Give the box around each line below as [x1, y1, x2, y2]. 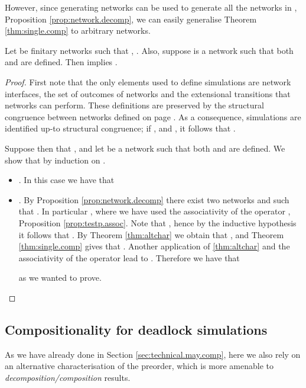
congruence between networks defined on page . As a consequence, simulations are [5, 110, 301, 123]
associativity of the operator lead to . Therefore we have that [18, 251, 240, 264]
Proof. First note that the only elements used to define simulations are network [5, 75, 291, 88]
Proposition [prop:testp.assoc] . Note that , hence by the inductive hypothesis [18, 216, 297, 229]
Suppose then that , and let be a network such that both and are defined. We [5, 142, 285, 154]
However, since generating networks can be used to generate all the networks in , [5, 1, 297, 13]
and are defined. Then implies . [5, 56, 118, 68]
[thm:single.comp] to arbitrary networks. [5, 24, 151, 37]
